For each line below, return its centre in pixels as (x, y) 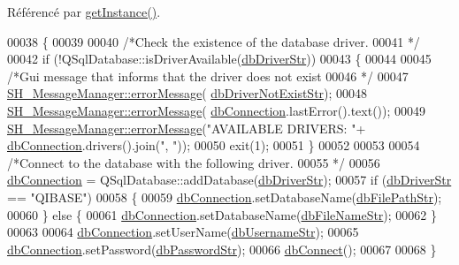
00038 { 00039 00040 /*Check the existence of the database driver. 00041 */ (214, 41)
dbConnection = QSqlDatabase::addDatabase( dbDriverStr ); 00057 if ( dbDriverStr (229, 180)
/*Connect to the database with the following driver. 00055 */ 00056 (194, 162)
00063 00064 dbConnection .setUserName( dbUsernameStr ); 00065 (183, 232)
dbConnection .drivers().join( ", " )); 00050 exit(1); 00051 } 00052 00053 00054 (214, 145)
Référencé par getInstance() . (84, 11)
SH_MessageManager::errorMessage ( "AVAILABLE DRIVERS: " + (187, 128)
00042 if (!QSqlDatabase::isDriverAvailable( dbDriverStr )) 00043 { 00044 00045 (219, 59)
